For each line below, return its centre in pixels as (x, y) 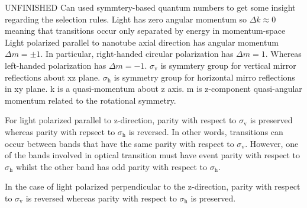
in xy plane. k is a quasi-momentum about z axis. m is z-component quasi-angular (153, 89)
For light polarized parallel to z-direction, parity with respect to (121, 120)
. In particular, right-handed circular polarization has (137, 54)
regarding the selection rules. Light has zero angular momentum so (126, 19)
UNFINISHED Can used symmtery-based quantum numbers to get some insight (150, 7)
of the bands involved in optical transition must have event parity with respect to (152, 155)
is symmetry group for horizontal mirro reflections (204, 77)
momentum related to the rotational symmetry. (91, 100)
